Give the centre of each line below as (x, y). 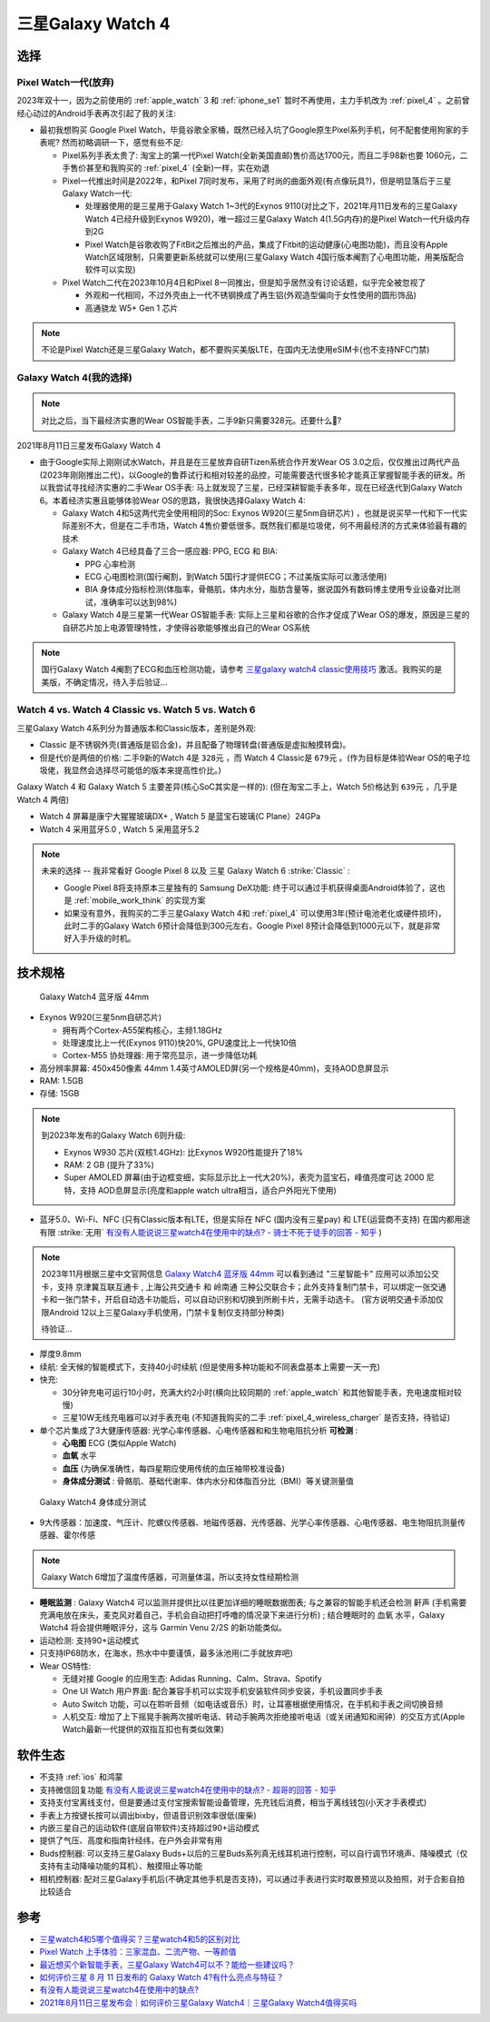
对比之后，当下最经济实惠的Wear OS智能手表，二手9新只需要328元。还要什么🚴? (191, 420)
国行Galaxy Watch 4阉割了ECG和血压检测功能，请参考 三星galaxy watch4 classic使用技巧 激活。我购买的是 (242, 669)
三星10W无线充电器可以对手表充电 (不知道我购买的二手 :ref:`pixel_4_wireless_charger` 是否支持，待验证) (256, 1418)
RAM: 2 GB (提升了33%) (109, 1165)
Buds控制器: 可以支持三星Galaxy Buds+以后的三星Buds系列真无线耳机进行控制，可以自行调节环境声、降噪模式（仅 (254, 1853)
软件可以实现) (110, 270)
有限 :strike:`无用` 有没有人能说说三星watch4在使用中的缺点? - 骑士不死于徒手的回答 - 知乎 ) (211, 1232)
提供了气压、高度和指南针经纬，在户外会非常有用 (131, 1840)
